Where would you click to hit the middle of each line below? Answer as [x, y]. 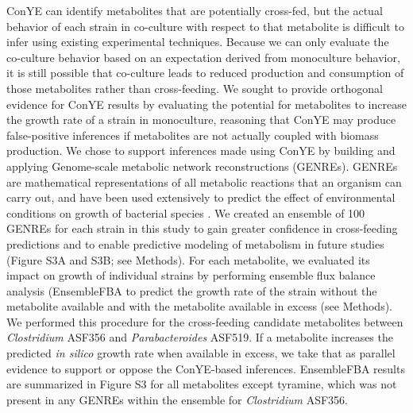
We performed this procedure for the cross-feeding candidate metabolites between [205, 321]
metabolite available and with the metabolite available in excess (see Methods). [199, 306]
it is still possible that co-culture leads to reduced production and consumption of [205, 73]
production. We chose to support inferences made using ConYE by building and [201, 151]
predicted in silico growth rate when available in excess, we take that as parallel [201, 353]
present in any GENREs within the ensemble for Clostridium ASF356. [177, 399]
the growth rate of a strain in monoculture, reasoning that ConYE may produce [201, 120]
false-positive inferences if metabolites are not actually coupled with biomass [193, 135]
